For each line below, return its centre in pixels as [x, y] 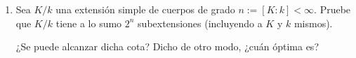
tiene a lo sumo [89, 23]
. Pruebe [332, 9]
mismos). [313, 23]
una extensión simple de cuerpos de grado [145, 9]
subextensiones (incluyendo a [200, 23]
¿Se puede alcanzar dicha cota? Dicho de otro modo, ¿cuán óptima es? [167, 46]
